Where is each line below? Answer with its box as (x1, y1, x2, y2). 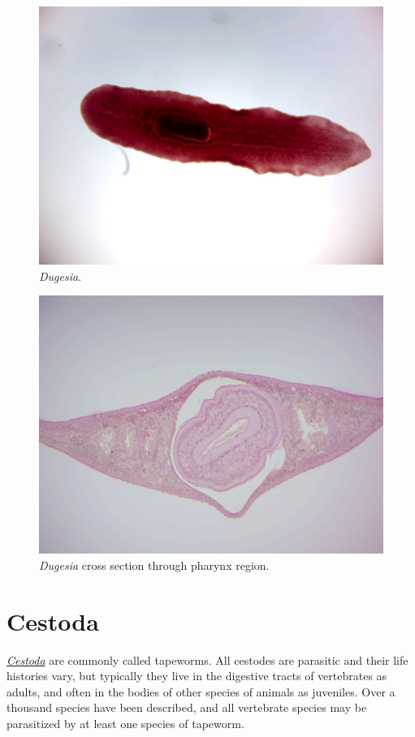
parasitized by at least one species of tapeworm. (6, 714, 244, 731)
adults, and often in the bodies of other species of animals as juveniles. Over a (6, 683, 396, 700)
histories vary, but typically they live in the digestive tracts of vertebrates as (6, 667, 387, 684)
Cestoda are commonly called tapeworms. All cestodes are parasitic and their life (6, 651, 409, 668)
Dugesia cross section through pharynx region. (39, 556, 270, 573)
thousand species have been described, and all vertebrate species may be (6, 699, 367, 716)
